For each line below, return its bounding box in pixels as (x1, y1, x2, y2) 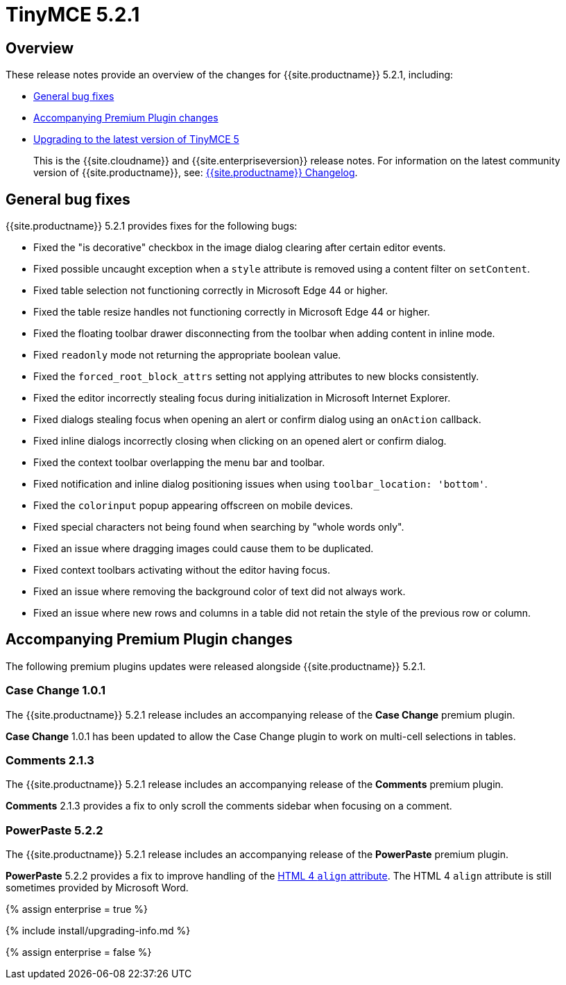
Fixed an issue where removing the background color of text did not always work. (33, 585, 406, 598)
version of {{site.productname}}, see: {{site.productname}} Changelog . (33, 166, 358, 179)
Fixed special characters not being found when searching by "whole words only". (33, 521, 404, 533)
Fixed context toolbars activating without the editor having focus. (33, 564, 330, 576)
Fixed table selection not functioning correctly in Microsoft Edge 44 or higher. (33, 284, 388, 297)
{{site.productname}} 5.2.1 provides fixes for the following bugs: (6, 220, 298, 232)
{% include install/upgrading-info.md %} (6, 925, 191, 937)
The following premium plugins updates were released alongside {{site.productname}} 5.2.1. (6, 660, 426, 672)
